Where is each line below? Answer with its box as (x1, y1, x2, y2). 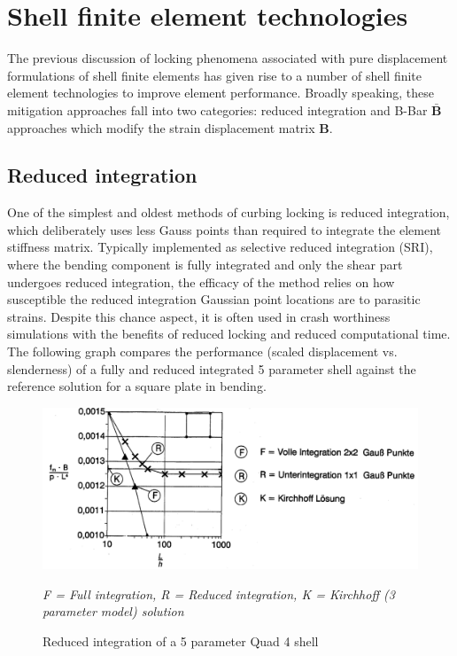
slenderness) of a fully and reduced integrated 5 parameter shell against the (7, 359, 416, 378)
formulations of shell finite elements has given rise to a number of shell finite (7, 66, 422, 84)
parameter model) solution (43, 602, 184, 621)
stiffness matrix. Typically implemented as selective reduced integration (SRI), (7, 238, 433, 256)
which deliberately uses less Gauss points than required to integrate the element (7, 220, 441, 238)
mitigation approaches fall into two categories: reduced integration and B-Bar (7, 100, 428, 119)
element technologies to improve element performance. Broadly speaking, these (7, 83, 434, 102)
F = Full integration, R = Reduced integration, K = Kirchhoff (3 (43, 584, 395, 603)
